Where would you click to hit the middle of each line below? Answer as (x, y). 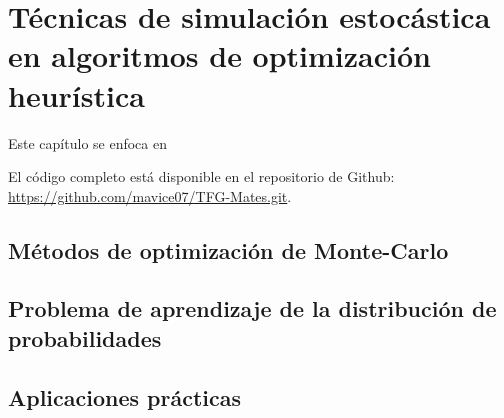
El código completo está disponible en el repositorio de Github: (201, 176)
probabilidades (85, 337)
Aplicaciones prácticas (125, 396)
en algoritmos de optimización (219, 55)
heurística (76, 94)
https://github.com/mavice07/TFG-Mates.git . (150, 195)
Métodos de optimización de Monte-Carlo (228, 249)
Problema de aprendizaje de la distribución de (252, 308)
